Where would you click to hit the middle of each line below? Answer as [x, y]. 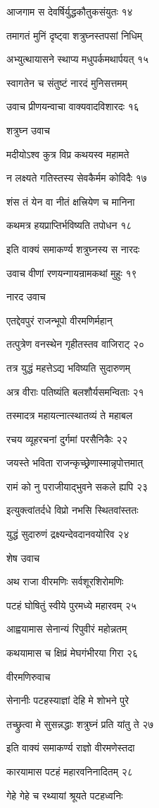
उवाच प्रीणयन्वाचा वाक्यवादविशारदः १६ [73, 106]
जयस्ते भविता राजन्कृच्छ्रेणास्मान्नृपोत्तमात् [75, 463]
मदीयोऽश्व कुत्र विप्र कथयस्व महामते [68, 154]
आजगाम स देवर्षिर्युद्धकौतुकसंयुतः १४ [70, 11]
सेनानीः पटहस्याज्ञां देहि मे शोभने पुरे [68, 700]
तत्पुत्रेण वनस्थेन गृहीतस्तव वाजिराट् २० [76, 344]
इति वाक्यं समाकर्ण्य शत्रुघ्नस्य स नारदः [73, 248]
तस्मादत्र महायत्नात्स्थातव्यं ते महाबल [70, 415]
